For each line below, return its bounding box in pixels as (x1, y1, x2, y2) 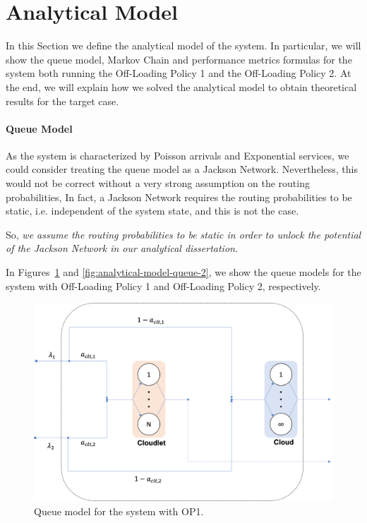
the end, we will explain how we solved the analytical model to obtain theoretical (6, 79, 357, 94)
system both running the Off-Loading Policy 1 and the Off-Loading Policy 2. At (6, 66, 351, 80)
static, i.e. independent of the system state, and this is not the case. (6, 203, 299, 218)
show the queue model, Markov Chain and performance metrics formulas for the (6, 52, 352, 66)
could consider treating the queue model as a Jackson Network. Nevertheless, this (6, 162, 358, 176)
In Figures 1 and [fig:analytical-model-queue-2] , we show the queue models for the (6, 265, 361, 279)
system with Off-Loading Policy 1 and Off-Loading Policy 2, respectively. (6, 278, 321, 293)
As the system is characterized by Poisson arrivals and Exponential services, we (6, 148, 349, 162)
